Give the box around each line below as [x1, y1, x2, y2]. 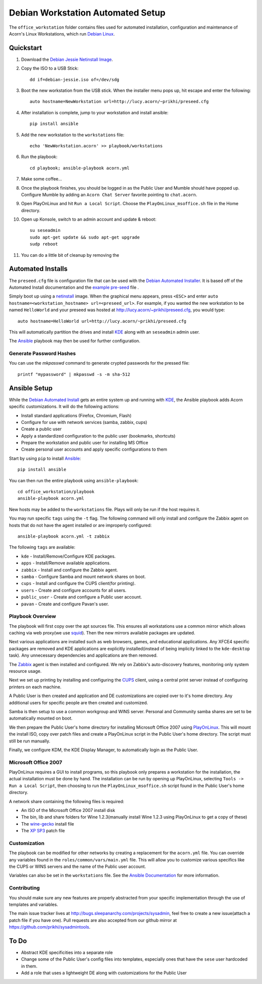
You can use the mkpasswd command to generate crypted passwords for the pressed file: [9, 360, 190, 366]
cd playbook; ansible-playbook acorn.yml [30, 165, 130, 171]
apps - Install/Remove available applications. [21, 560, 111, 566]
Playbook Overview [9, 613, 56, 620]
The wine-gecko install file [21, 821, 74, 826]
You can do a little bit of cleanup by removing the [21, 252, 119, 258]
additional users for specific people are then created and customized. [9, 700, 148, 705]
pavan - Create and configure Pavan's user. [21, 601, 109, 607]
